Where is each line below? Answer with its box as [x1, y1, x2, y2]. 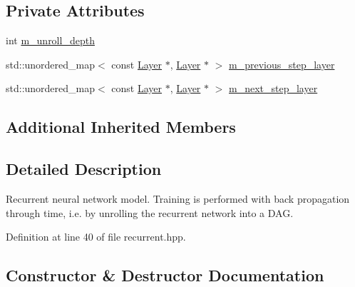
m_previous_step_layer [229, 56, 335, 71]
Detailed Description [6, 158, 162, 180]
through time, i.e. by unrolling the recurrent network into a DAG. [6, 205, 294, 220]
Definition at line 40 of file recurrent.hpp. [6, 229, 186, 244]
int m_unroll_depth [6, 33, 95, 48]
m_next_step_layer [229, 81, 318, 96]
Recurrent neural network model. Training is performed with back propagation [6, 191, 350, 206]
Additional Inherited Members [6, 116, 236, 138]
